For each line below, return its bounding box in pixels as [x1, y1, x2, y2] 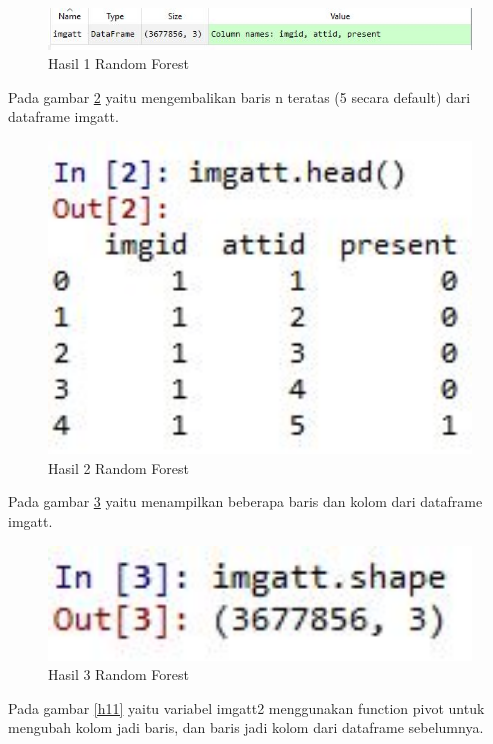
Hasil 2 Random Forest [48, 457, 189, 478]
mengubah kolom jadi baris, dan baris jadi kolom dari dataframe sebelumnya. [8, 717, 484, 738]
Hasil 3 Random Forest [48, 664, 189, 685]
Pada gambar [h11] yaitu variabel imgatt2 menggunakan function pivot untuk [8, 697, 485, 718]
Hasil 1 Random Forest [48, 53, 189, 74]
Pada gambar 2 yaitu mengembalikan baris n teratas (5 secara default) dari [8, 86, 471, 107]
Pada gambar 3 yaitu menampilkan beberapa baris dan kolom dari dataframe [8, 491, 483, 512]
